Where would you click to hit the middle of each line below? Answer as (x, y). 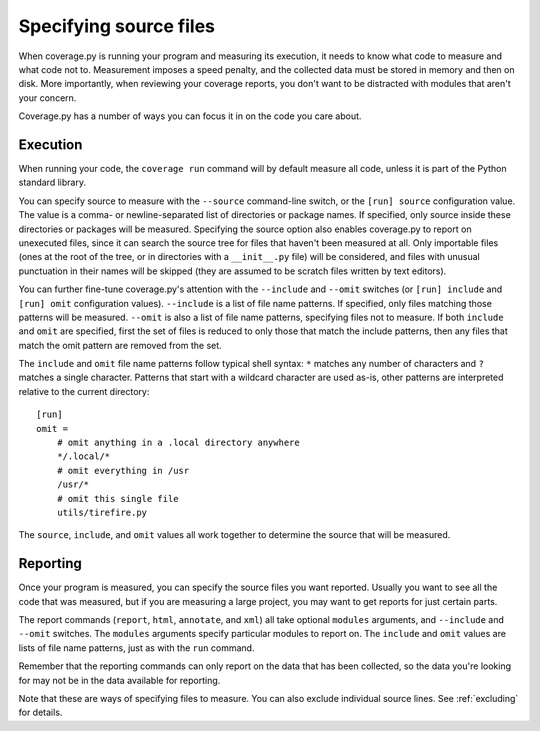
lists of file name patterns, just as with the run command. (136, 647)
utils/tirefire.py (102, 512)
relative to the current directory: (84, 391)
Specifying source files (116, 26)
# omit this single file (117, 498)
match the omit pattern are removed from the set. (120, 345)
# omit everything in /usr (123, 470)
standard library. (52, 182)
